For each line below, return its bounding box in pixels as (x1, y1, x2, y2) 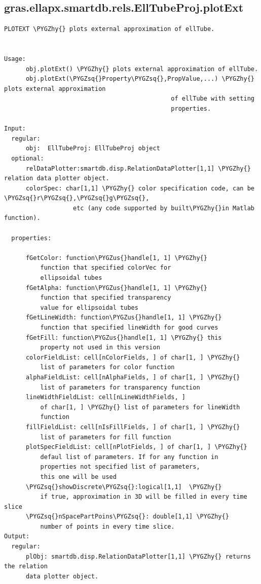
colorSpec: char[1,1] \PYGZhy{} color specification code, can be (25, 184, 254, 192)
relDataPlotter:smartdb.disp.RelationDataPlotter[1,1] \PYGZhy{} (25, 165, 251, 172)
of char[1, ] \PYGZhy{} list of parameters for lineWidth (40, 403, 240, 411)
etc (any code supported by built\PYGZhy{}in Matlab (73, 204, 254, 212)
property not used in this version (40, 344, 160, 351)
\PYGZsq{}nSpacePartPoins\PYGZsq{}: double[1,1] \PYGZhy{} (25, 513, 229, 521)
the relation (4, 563, 48, 570)
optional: (11, 154, 44, 162)
